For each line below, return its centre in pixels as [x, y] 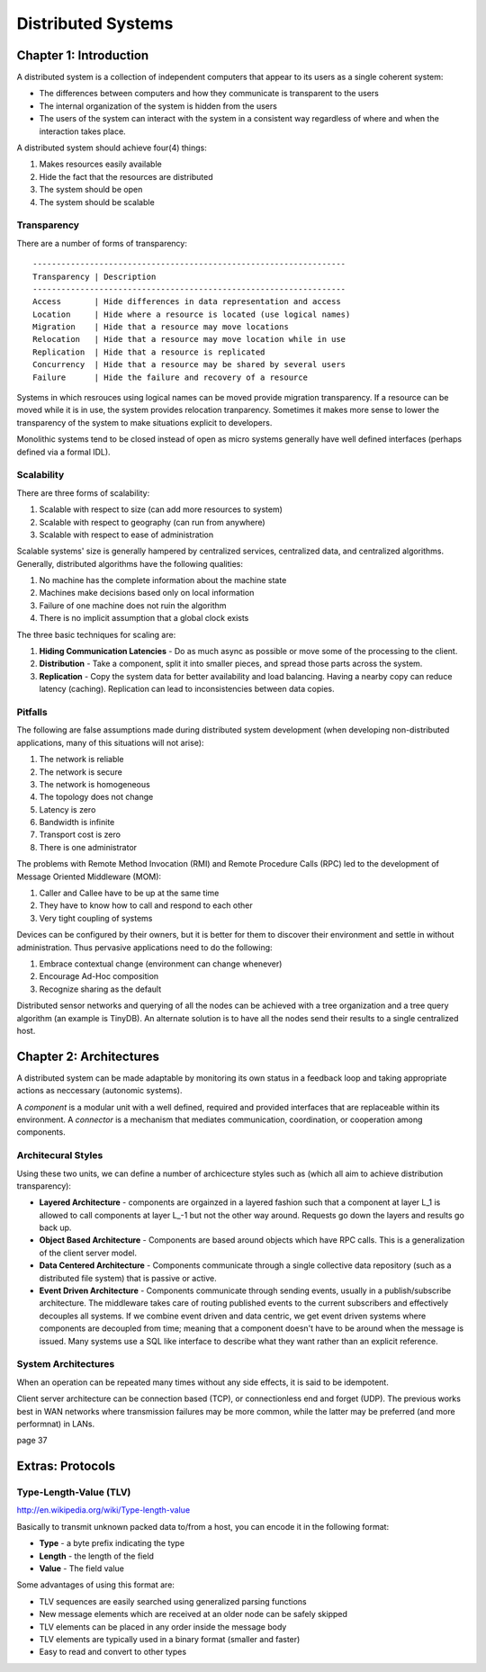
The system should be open [91, 190]
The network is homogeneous [94, 784]
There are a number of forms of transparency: [102, 243]
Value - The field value [82, 1569]
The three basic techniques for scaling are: [96, 634]
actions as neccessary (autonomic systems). [99, 1091]
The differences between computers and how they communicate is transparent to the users [209, 94]
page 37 [32, 1441]
